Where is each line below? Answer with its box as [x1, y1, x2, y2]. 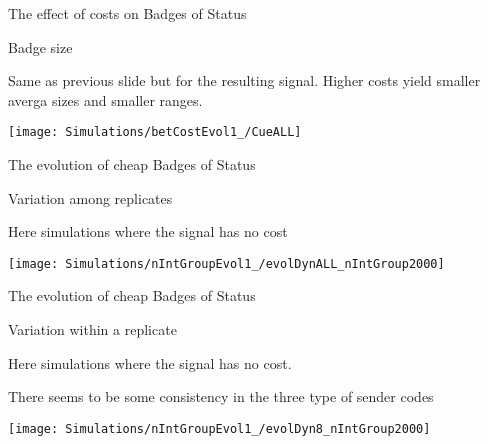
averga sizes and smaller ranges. [8, 89, 203, 110]
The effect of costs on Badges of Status [8, 3, 247, 23]
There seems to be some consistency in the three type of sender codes [8, 386, 434, 407]
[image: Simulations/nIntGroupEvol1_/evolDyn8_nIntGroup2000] [8, 421, 431, 436]
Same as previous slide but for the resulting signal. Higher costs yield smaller [8, 70, 481, 91]
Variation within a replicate [8, 319, 177, 340]
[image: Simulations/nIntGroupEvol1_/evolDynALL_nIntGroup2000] [8, 256, 445, 271]
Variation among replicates [8, 187, 173, 208]
